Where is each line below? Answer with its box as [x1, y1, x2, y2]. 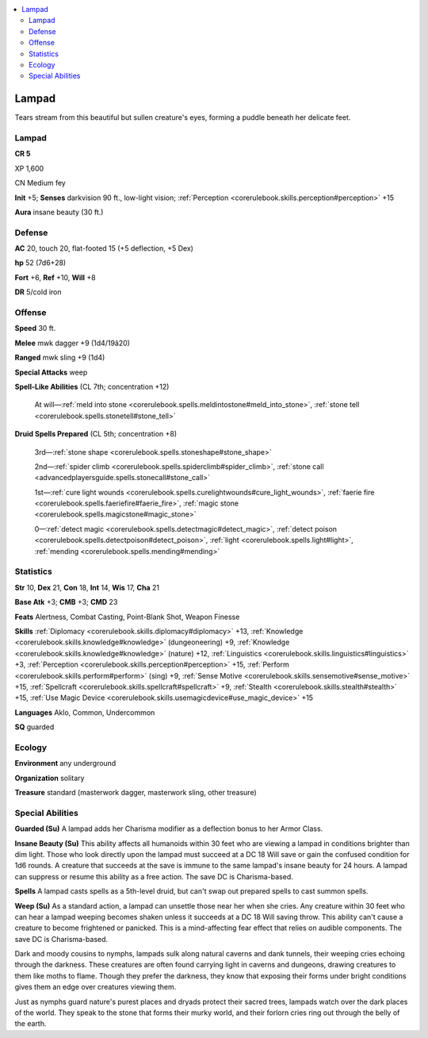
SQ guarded [14, 722, 55, 732]
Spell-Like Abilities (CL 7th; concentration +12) [14, 382, 170, 391]
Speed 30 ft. [14, 324, 56, 333]
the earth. [14, 1019, 47, 1028]
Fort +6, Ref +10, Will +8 [14, 272, 96, 282]
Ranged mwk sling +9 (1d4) [14, 353, 105, 363]
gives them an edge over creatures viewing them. [14, 982, 177, 992]
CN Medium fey [14, 179, 67, 188]
